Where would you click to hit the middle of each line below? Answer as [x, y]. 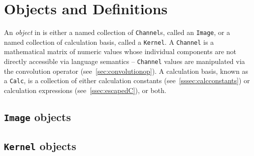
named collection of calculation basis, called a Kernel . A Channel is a [109, 42]
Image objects [38, 116]
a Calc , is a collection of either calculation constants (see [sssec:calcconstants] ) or [127, 80]
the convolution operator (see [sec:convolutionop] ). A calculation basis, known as [126, 71]
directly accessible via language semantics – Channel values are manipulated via [125, 61]
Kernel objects [40, 146]
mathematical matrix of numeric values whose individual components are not [120, 51]
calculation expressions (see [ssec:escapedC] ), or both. [85, 90]
